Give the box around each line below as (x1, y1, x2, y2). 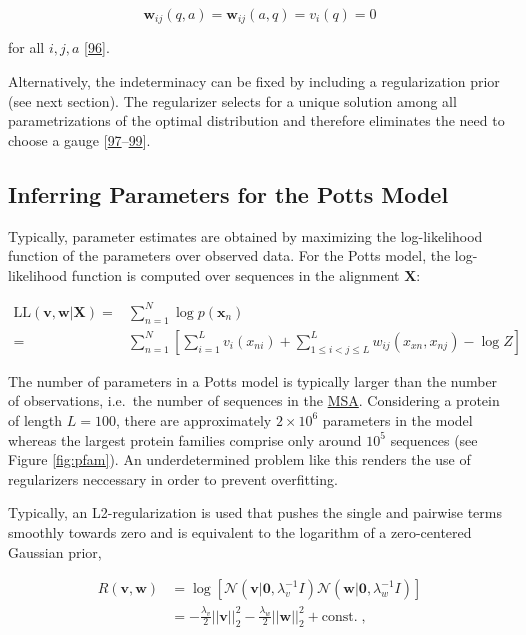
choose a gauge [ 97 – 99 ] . (8, 129, 151, 150)
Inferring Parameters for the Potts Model (8, 178, 449, 209)
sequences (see (390, 429, 478, 450)
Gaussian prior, (8, 541, 102, 562)
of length (8, 409, 63, 430)
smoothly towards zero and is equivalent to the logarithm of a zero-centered (8, 521, 472, 542)
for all (8, 37, 45, 58)
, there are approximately (115, 409, 272, 430)
